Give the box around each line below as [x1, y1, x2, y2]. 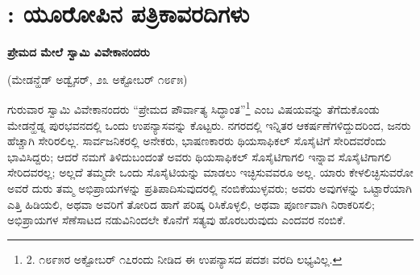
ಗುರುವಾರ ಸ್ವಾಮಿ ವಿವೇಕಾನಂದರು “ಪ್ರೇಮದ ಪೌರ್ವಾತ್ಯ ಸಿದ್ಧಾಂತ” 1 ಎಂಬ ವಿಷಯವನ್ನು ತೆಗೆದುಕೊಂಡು [7, 98, 380, 117]
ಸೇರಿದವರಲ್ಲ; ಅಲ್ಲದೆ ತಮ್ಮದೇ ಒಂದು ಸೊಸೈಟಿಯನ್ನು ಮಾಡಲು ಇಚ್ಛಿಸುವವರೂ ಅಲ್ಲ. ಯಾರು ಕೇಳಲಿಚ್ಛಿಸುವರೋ [7, 164, 414, 181]
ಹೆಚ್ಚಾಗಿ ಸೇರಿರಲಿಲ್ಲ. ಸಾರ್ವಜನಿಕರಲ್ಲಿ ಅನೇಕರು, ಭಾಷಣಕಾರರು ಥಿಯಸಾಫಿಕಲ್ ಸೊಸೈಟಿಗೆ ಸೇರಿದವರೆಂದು [7, 132, 386, 149]
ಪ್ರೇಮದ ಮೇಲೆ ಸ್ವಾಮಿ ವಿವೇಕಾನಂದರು [7, 44, 150, 60]
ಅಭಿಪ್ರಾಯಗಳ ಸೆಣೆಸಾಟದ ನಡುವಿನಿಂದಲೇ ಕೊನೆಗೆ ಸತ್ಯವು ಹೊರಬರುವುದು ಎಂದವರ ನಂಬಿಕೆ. [7, 211, 346, 228]
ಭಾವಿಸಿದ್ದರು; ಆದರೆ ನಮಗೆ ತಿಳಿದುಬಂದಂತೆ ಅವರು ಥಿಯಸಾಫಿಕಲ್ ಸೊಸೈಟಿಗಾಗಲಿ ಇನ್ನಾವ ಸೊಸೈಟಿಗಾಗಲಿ [7, 148, 392, 165]
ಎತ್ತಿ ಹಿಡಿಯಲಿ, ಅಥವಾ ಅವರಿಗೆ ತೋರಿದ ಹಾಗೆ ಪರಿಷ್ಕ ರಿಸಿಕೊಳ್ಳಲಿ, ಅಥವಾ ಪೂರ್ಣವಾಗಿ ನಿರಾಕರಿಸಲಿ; [7, 195, 375, 212]
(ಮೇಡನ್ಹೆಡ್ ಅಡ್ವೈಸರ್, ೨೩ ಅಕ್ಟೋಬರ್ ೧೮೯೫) [7, 70, 188, 87]
